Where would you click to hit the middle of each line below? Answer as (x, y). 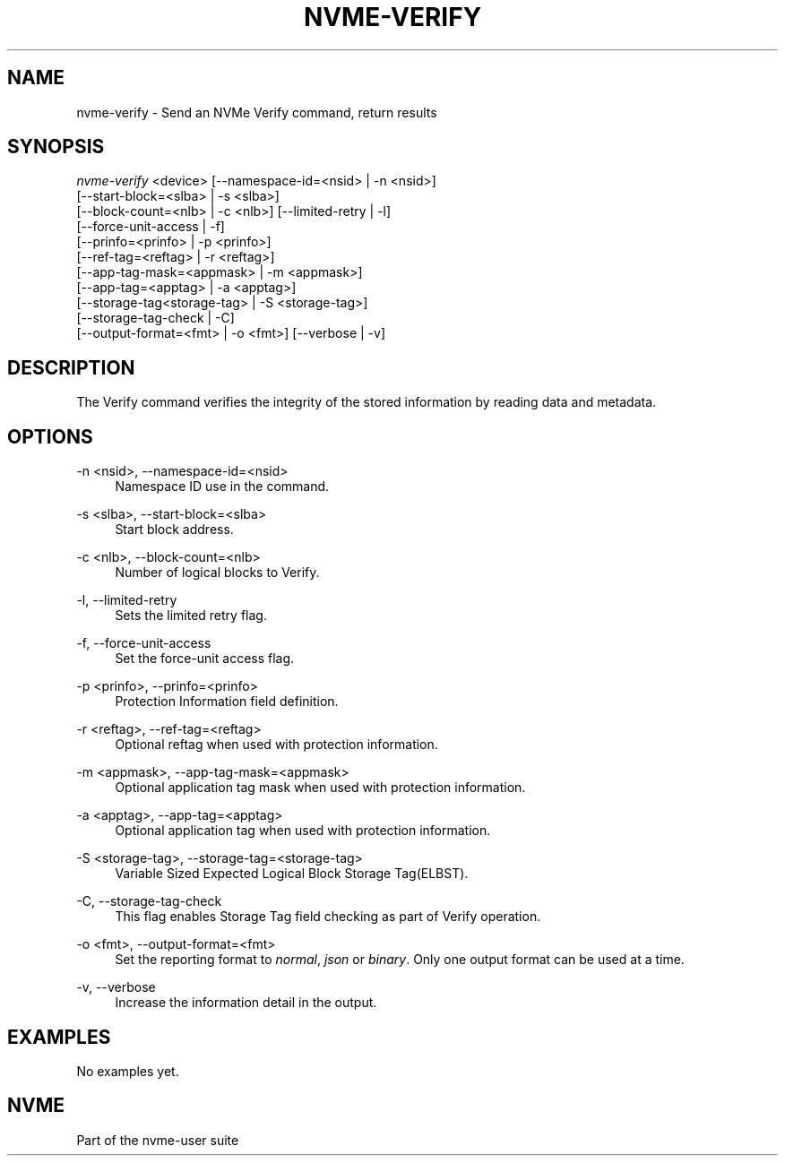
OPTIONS (50, 436)
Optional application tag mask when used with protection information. (320, 788)
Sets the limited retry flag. (191, 616)
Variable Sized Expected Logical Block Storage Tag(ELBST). (292, 874)
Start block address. (174, 530)
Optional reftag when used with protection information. (276, 745)
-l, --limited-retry (127, 600)
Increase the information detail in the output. (246, 1003)
